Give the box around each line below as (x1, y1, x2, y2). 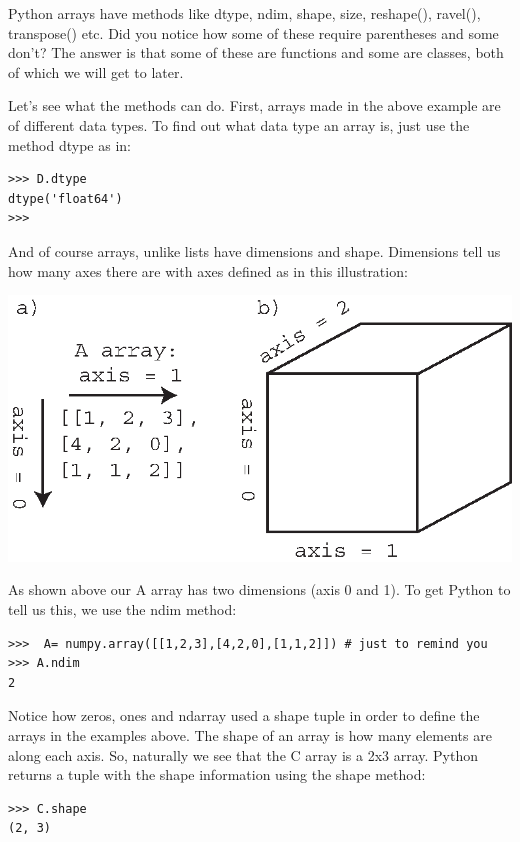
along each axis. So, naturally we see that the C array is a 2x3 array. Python (8, 744, 479, 765)
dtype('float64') (8, 191, 123, 206)
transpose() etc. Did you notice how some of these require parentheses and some (8, 22, 499, 43)
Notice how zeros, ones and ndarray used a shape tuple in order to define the (8, 705, 480, 726)
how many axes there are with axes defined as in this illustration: (8, 260, 408, 281)
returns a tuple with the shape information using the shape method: (8, 764, 426, 785)
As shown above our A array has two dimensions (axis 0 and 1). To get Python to (8, 579, 511, 600)
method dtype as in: (8, 134, 131, 155)
